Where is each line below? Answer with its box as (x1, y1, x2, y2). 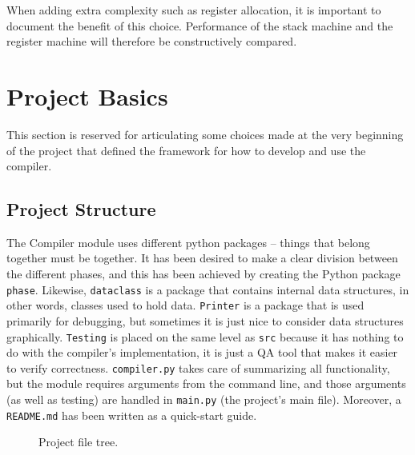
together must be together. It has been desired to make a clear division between (6, 249, 398, 266)
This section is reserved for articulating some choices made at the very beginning (6, 126, 404, 142)
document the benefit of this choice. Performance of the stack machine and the (6, 17, 393, 34)
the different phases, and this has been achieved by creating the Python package (6, 265, 401, 282)
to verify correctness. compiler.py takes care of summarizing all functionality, (6, 359, 390, 376)
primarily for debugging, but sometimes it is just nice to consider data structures (6, 312, 404, 329)
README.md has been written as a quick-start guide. (6, 406, 257, 423)
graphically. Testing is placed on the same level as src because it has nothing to (6, 328, 404, 345)
